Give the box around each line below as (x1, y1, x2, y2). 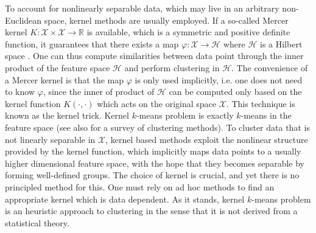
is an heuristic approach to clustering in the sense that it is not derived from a (5, 204, 298, 217)
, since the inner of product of (43, 85, 155, 98)
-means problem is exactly (136, 109, 234, 122)
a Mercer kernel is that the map (5, 73, 124, 86)
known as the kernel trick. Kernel (5, 109, 129, 122)
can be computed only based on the (169, 85, 302, 98)
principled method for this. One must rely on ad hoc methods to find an (5, 180, 275, 193)
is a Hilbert (259, 37, 303, 50)
